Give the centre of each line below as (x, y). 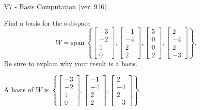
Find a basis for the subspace (47, 22)
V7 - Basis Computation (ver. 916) (55, 6)
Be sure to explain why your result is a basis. (71, 63)
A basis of (19, 89)
